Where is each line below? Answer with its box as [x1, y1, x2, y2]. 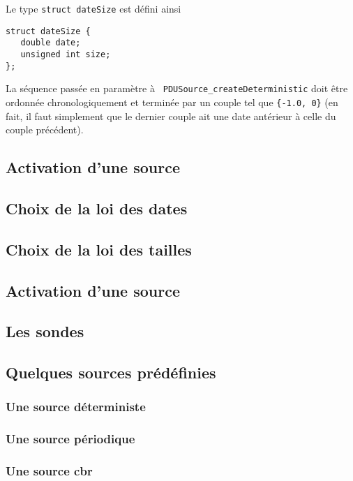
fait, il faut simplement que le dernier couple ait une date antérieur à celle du [6, 108, 336, 123]
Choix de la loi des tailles [6, 238, 192, 260]
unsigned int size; [20, 49, 111, 59]
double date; [20, 38, 81, 48]
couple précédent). [6, 122, 84, 137]
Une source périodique [6, 430, 135, 447]
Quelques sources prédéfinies [6, 362, 216, 383]
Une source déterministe [6, 398, 146, 415]
